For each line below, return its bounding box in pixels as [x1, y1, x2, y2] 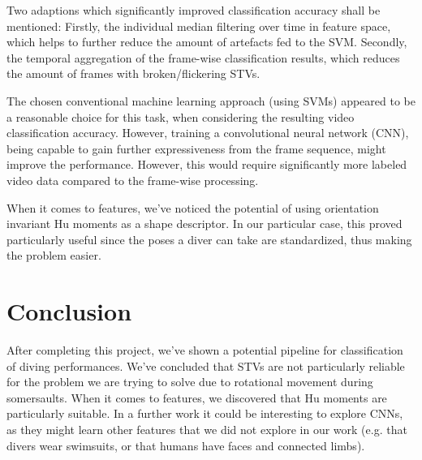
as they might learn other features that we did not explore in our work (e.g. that [6, 421, 407, 437]
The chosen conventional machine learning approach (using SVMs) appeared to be [6, 92, 416, 109]
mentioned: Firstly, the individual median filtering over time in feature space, [6, 17, 391, 34]
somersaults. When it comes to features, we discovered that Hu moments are [6, 389, 387, 406]
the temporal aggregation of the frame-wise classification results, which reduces [6, 49, 400, 66]
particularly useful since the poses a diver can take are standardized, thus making [6, 230, 412, 247]
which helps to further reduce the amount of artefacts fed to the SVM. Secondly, [6, 33, 407, 50]
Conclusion [6, 294, 132, 328]
